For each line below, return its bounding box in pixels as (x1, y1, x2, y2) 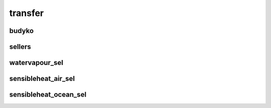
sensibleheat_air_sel (9, 74, 75, 83)
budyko (9, 26, 34, 35)
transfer (9, 7, 44, 18)
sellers (9, 42, 31, 51)
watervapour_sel (9, 58, 64, 67)
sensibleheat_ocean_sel (9, 90, 87, 99)
